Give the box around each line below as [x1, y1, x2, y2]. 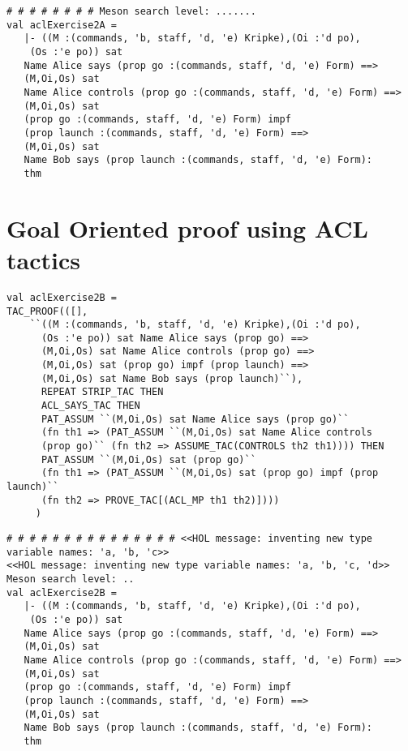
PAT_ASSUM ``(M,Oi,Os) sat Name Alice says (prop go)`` [41, 413, 350, 425]
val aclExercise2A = [6, 19, 118, 31]
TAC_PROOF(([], [6, 305, 88, 317]
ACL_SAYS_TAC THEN [41, 400, 140, 412]
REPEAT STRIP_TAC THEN [41, 386, 164, 398]
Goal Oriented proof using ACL [6, 211, 368, 244]
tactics [6, 242, 80, 276]
